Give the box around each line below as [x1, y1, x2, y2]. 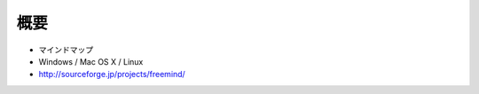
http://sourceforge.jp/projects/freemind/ [38, 69, 185, 80]
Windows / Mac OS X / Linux [38, 56, 144, 67]
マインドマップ [38, 44, 93, 55]
